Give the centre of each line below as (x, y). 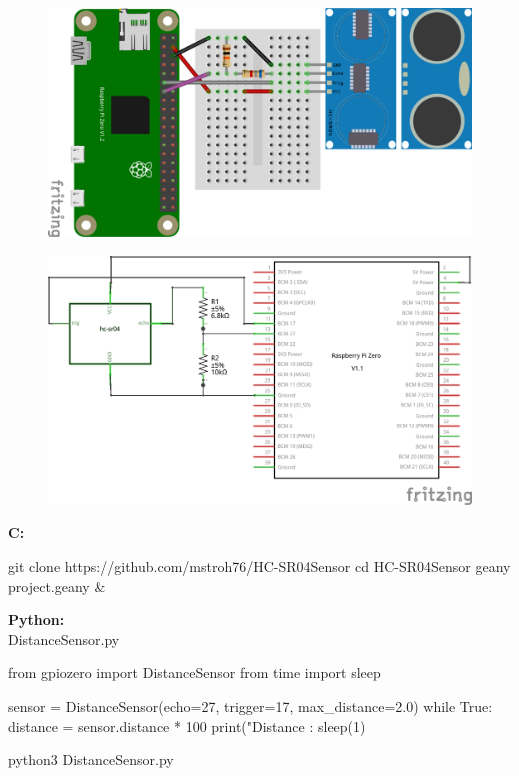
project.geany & (57, 585)
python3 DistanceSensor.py (91, 759)
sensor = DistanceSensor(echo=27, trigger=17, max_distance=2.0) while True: (250, 705)
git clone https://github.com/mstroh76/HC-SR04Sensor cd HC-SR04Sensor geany (259, 566)
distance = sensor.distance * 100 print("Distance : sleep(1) (187, 725)
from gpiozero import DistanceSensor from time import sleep (194, 672)
